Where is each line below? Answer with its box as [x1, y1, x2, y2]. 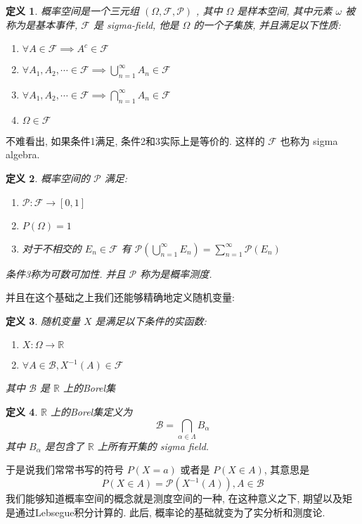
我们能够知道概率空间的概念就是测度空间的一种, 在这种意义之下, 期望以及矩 [6, 491, 353, 506]
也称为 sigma [280, 133, 338, 148]
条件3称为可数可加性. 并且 [6, 266, 126, 281]
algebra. [6, 147, 40, 162]
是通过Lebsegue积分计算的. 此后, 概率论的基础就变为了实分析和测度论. [6, 504, 325, 519]
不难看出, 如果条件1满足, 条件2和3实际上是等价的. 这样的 [6, 133, 265, 148]
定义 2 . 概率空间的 [6, 170, 90, 185]
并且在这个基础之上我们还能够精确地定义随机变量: [6, 290, 235, 305]
